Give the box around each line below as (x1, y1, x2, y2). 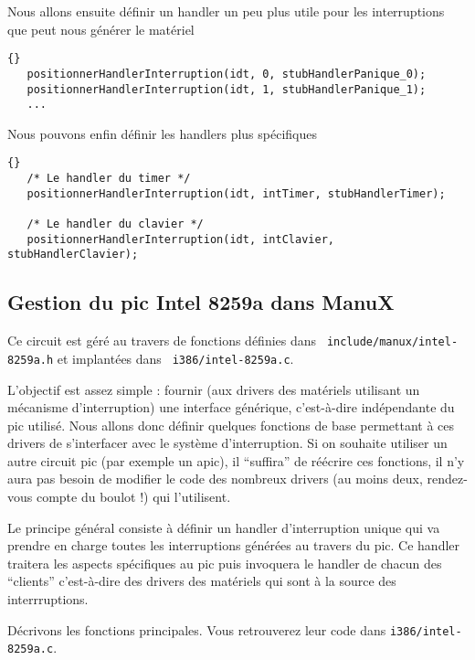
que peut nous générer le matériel (7, 19, 195, 38)
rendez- (427, 469, 468, 488)
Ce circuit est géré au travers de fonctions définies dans (7, 331, 317, 350)
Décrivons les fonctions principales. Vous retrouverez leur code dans (7, 620, 386, 639)
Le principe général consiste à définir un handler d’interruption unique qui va (7, 517, 440, 537)
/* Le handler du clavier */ (26, 218, 204, 231)
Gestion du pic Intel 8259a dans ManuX (7, 288, 395, 316)
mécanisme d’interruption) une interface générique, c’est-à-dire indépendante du (7, 398, 455, 417)
